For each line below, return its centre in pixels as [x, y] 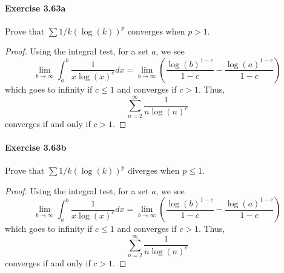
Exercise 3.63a [35, 8]
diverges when [154, 170]
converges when [156, 31]
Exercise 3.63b [36, 147]
